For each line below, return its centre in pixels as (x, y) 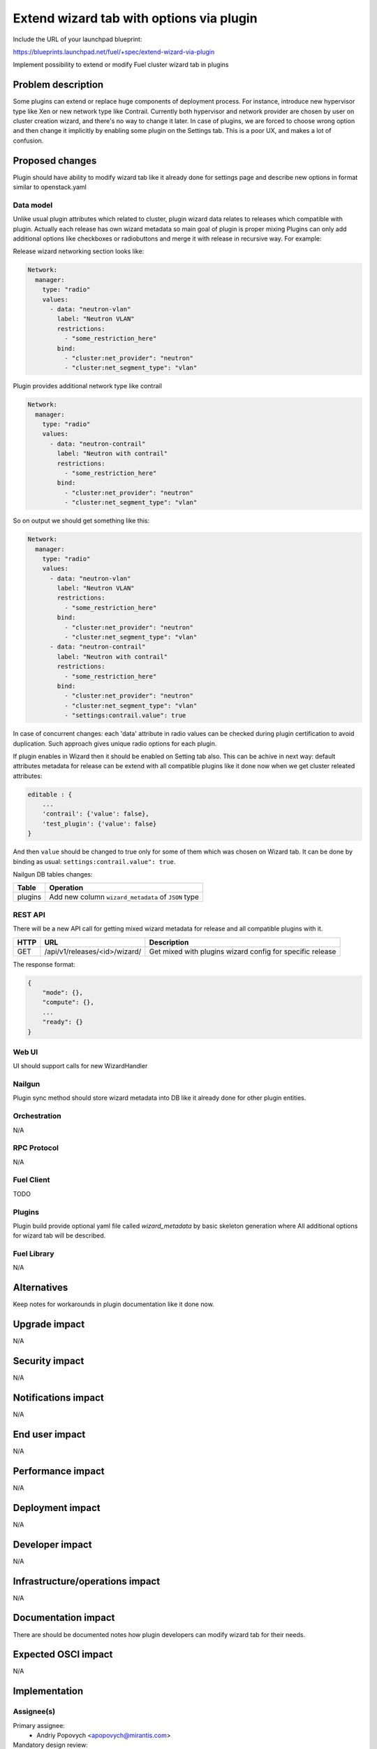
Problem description (58, 85)
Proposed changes (55, 161)
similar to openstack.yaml (50, 187)
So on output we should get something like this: (81, 521)
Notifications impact (58, 1398)
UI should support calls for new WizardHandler (80, 1066)
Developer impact (52, 1544)
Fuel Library (34, 1254)
